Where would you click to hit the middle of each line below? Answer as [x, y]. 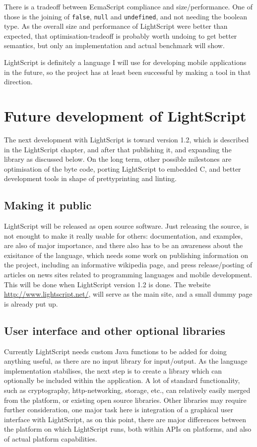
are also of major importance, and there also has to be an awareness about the [124, 245]
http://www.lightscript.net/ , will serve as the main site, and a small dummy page [128, 294]
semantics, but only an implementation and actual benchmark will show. [114, 45]
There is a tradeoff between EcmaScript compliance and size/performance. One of [128, 6]
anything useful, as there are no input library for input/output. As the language [126, 361]
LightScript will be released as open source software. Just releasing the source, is [127, 226]
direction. [18, 82]
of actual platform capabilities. [51, 439]
